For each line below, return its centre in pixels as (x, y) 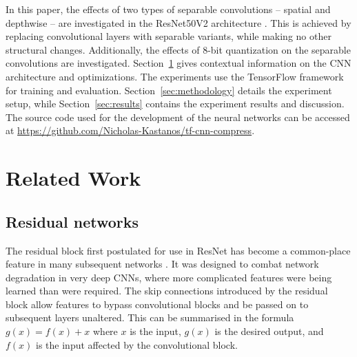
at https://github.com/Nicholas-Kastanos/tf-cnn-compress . (130, 130)
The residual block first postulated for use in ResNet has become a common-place (178, 250)
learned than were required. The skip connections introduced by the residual (167, 291)
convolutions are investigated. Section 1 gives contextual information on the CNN (178, 63)
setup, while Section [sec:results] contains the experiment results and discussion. (175, 104)
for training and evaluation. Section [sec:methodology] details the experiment (169, 90)
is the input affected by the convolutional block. (137, 344)
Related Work (73, 178)
